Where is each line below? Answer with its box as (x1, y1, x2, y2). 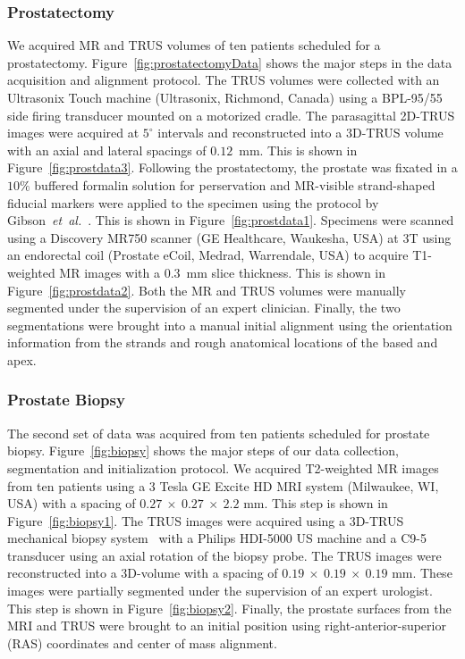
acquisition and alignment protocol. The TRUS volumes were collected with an (7, 71, 440, 89)
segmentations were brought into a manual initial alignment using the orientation (7, 315, 452, 334)
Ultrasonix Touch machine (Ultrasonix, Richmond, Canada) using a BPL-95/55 (7, 88, 443, 106)
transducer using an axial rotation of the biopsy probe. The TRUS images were (7, 546, 442, 564)
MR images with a (59, 263, 160, 281)
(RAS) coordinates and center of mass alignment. (7, 633, 277, 652)
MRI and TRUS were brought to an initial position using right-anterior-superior (7, 616, 446, 635)
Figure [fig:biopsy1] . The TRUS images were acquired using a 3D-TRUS (7, 511, 404, 530)
